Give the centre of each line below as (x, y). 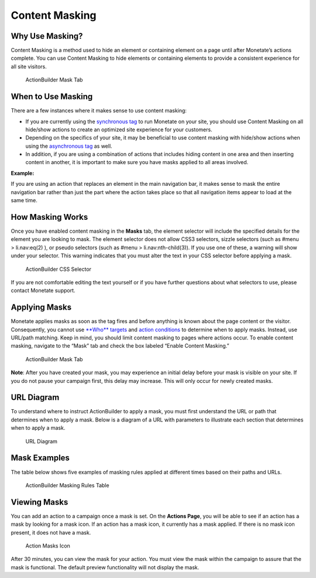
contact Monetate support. (43, 291)
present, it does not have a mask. (51, 532)
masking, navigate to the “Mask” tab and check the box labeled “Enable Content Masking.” (120, 346)
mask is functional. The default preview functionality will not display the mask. (105, 567)
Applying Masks (41, 307)
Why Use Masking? (47, 36)
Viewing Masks (39, 502)
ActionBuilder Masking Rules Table (67, 485)
